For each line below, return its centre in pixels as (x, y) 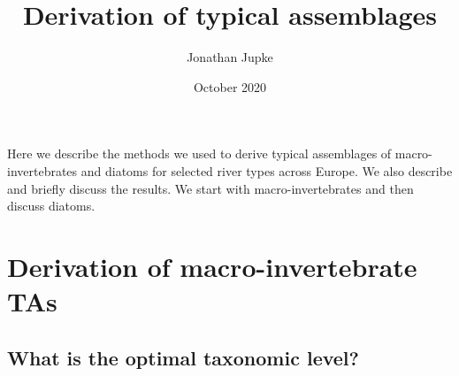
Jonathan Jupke (230, 57)
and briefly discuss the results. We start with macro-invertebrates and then (210, 188)
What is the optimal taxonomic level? (183, 357)
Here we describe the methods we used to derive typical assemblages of (199, 153)
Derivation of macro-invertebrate (212, 266)
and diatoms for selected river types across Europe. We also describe (267, 170)
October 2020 (230, 86)
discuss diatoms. (51, 206)
